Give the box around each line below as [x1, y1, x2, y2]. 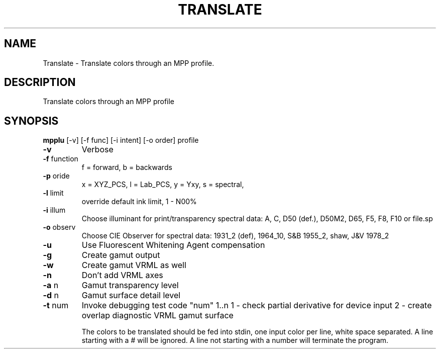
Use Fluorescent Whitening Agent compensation [81, 240, 265, 250]
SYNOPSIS [4, 114, 59, 127]
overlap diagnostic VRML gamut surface [81, 310, 234, 321]
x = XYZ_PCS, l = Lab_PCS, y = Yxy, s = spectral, [81, 180, 244, 189]
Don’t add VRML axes [81, 270, 163, 281]
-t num [43, 300, 69, 311]
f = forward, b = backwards [81, 163, 172, 172]
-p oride [43, 171, 70, 181]
